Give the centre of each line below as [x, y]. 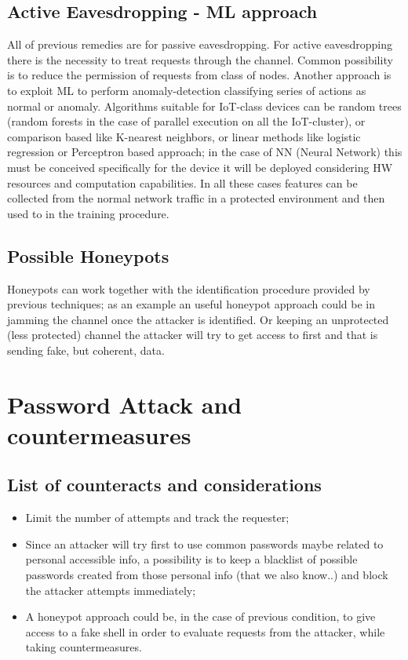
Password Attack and [125, 404]
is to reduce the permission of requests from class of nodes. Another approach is [199, 75]
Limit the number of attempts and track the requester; [157, 518]
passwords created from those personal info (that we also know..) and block [207, 575]
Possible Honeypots [88, 255]
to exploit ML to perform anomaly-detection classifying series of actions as [187, 90]
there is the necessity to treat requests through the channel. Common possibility [200, 59]
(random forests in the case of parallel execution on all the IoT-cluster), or [186, 121]
